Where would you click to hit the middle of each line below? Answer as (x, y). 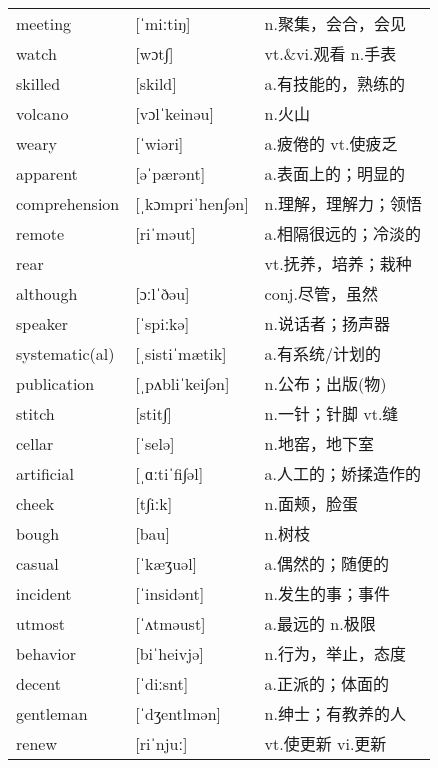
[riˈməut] (165, 233)
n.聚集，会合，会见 (335, 24)
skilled (38, 83)
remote (40, 233)
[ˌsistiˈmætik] (181, 353)
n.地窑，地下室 (319, 444)
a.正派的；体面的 (327, 684)
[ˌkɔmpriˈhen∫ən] (192, 203)
